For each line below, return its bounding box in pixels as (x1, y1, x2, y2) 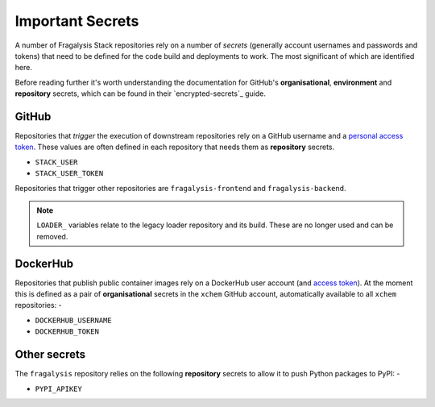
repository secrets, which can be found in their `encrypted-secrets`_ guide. (14, 89, 266, 98)
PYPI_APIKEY (35, 384, 82, 393)
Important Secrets (14, 12, 139, 30)
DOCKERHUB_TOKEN (35, 327, 100, 336)
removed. (36, 231, 68, 241)
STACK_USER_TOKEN (35, 169, 104, 178)
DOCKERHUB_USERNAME (35, 315, 112, 325)
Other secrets (14, 347, 86, 362)
